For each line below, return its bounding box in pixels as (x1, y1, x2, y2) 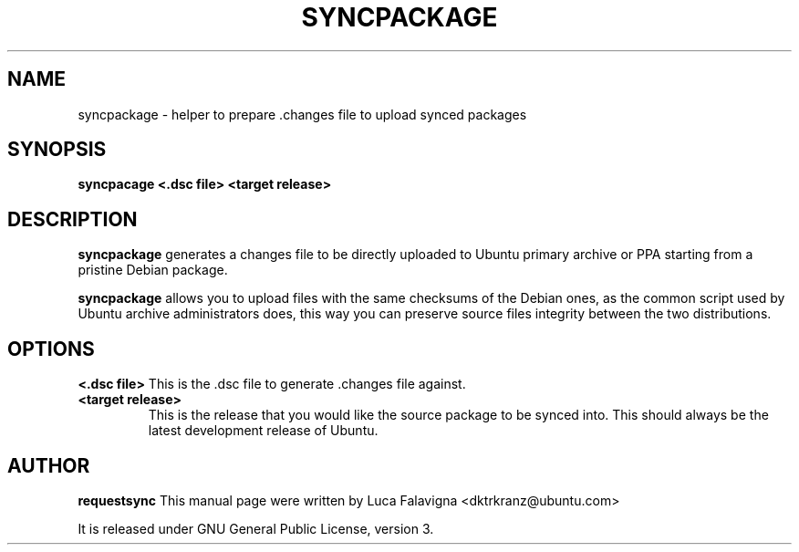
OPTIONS (7, 337, 95, 360)
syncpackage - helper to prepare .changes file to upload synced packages (78, 106, 527, 122)
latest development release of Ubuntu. (148, 422, 379, 439)
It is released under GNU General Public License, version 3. (78, 520, 434, 536)
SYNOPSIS (7, 138, 107, 161)
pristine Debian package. (78, 262, 228, 278)
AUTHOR (7, 453, 90, 477)
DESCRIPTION (7, 207, 138, 231)
